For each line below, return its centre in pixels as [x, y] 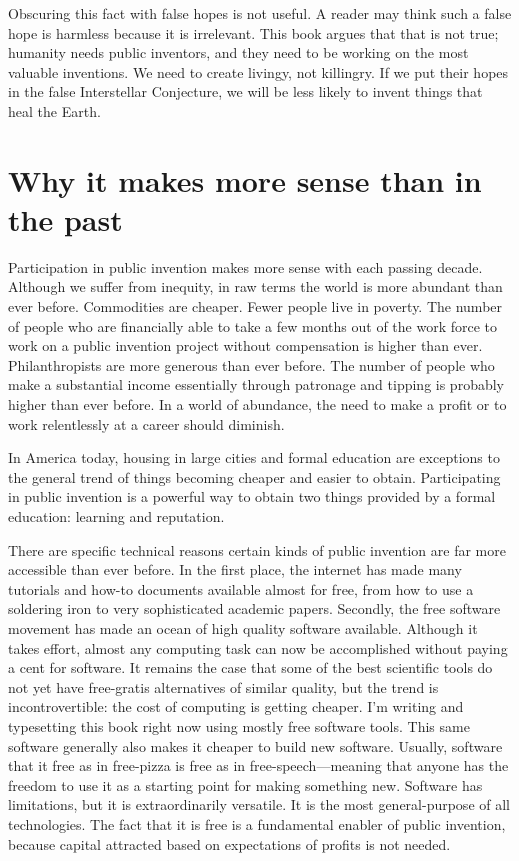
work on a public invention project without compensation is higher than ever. [245, 345]
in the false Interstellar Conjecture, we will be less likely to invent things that [245, 91]
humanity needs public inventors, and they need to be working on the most [238, 52]
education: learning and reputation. [116, 516]
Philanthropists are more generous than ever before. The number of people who [251, 364]
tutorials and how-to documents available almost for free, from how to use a [241, 588]
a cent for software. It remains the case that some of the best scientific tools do [250, 667]
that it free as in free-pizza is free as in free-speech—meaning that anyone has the [258, 765]
